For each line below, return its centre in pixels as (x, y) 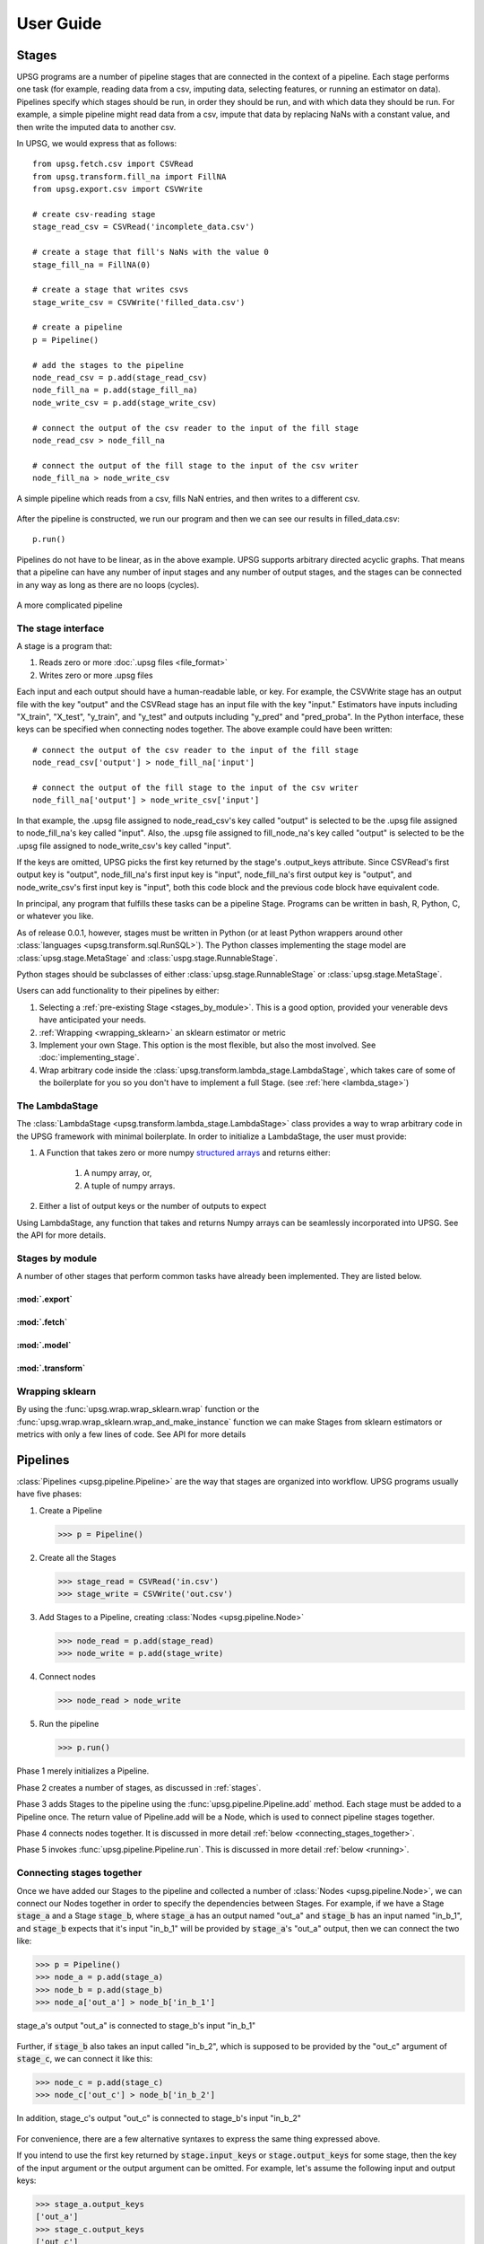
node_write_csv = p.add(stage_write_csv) (125, 403)
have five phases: (49, 1494)
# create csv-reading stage (94, 214)
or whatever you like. (55, 916)
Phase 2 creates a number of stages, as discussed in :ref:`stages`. (139, 1787)
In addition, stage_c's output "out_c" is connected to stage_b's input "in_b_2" (159, 2118)
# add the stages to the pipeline (108, 365)
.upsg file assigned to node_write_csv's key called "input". (124, 846)
